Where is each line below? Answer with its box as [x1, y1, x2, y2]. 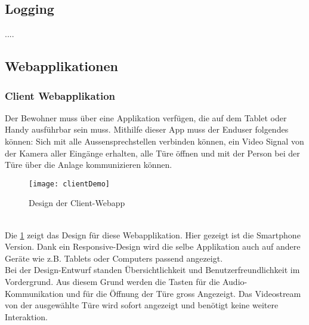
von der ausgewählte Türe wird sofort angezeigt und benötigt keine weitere [5, 299, 279, 311]
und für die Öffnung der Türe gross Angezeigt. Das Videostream [66, 287, 301, 299]
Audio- [222, 275, 248, 287]
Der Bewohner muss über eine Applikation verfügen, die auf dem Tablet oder [5, 111, 287, 124]
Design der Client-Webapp [29, 197, 125, 209]
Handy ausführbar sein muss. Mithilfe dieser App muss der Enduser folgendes [5, 123, 289, 136]
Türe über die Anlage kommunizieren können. [5, 158, 172, 171]
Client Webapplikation [5, 88, 116, 103]
